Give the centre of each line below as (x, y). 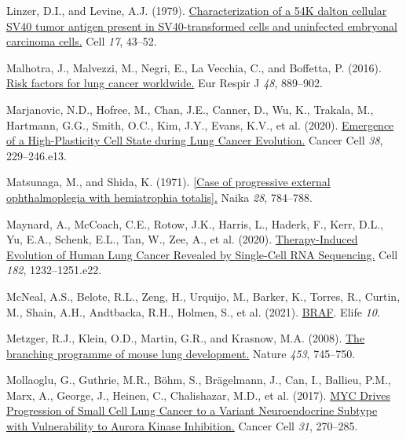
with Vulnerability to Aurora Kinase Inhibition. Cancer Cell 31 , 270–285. (182, 426)
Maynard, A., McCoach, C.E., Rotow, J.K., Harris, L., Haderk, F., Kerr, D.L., (195, 223)
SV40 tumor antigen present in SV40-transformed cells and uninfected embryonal (202, 26)
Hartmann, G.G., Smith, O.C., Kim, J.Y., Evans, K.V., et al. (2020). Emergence (200, 124)
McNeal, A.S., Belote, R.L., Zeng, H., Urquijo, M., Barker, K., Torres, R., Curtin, (203, 296)
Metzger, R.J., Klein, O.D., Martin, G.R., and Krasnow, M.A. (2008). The (186, 338)
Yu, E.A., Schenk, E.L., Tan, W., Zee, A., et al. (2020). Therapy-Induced (182, 239)
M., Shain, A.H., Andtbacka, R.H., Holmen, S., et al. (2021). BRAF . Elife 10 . (193, 311)
